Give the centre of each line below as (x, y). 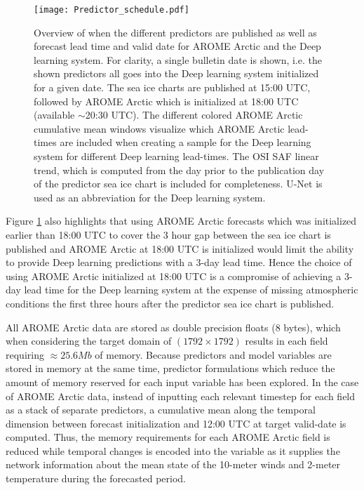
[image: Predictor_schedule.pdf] (112, 10)
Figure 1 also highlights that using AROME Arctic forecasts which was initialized (181, 221)
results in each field (287, 341)
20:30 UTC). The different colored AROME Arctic (194, 115)
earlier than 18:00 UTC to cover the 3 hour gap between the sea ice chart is (168, 234)
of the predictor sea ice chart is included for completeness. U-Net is (178, 184)
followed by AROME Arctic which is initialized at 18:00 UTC (166, 101)
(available (54, 115)
